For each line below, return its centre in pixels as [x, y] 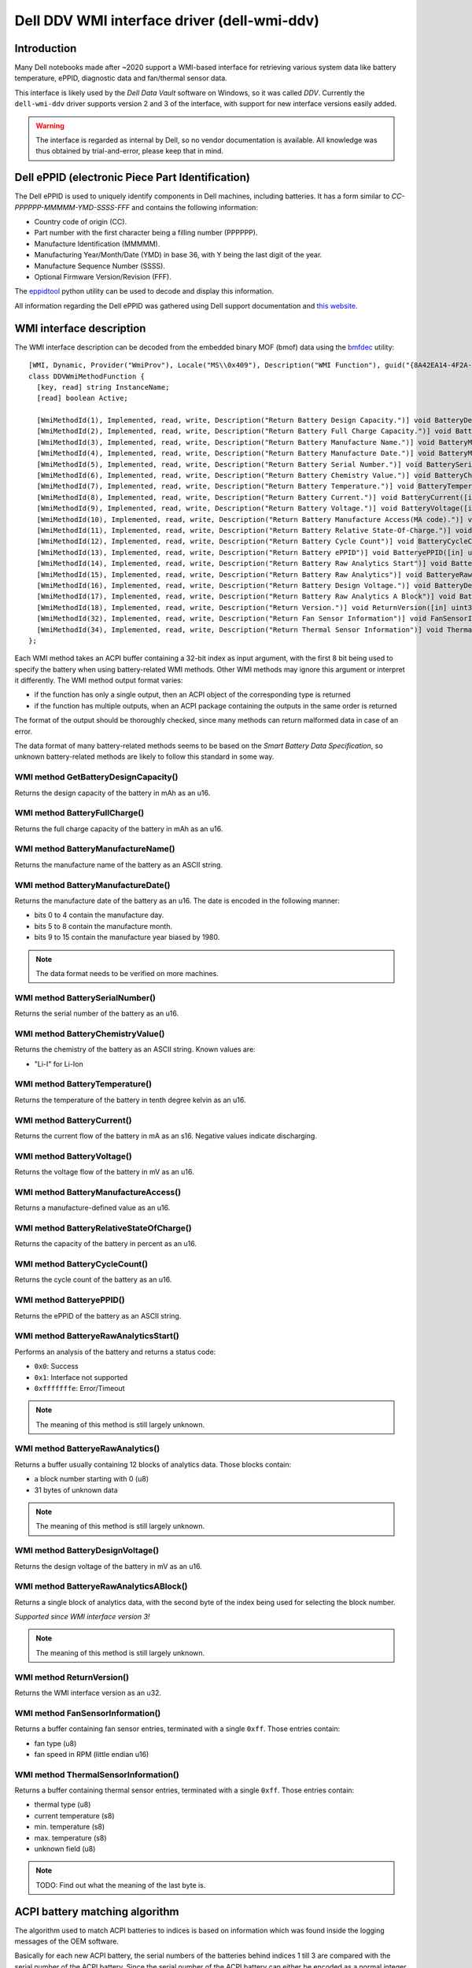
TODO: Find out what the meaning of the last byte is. [121, 1885]
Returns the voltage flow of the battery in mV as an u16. [104, 1172]
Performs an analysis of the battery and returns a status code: [115, 1352]
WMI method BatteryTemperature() [83, 1084]
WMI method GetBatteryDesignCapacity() [96, 777]
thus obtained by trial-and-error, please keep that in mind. [130, 151]
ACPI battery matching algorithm [97, 1912]
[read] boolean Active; [83, 398]
